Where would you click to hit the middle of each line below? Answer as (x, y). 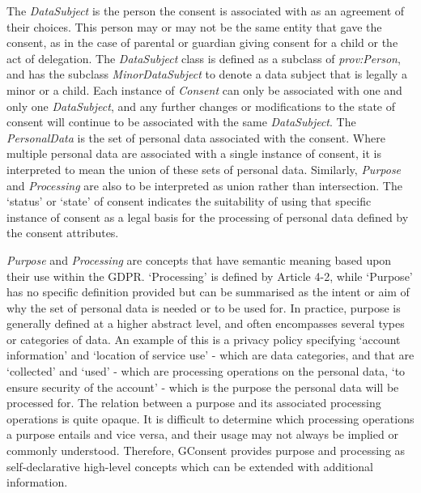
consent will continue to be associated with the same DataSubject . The (181, 122)
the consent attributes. (63, 233)
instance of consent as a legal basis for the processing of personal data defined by (208, 217)
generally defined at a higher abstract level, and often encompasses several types (206, 323)
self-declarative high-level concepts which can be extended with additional (190, 466)
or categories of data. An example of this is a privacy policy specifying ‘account (204, 339)
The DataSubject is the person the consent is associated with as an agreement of (206, 11)
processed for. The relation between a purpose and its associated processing (194, 403)
